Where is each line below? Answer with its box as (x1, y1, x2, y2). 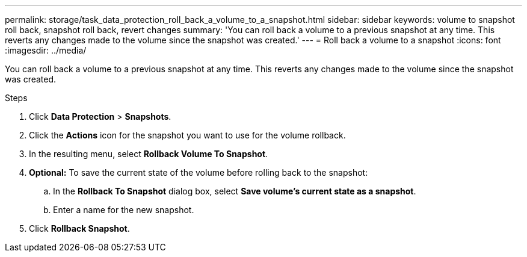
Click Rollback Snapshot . (29, 223, 130, 234)
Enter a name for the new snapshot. (53, 205, 194, 215)
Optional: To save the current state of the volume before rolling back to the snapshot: (29, 167, 368, 178)
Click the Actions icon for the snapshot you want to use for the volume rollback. (29, 130, 346, 140)
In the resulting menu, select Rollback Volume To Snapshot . (29, 149, 268, 159)
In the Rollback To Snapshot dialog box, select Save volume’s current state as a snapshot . (53, 186, 416, 196)
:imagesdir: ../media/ (5, 45, 87, 55)
